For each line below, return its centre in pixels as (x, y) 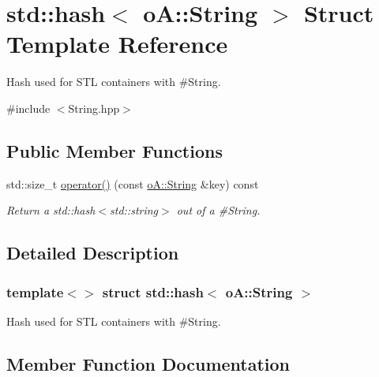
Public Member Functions (114, 150)
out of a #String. (218, 210)
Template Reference (117, 44)
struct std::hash (153, 291)
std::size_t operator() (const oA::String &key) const (133, 183)
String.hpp (94, 108)
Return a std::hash (51, 210)
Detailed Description (93, 253)
